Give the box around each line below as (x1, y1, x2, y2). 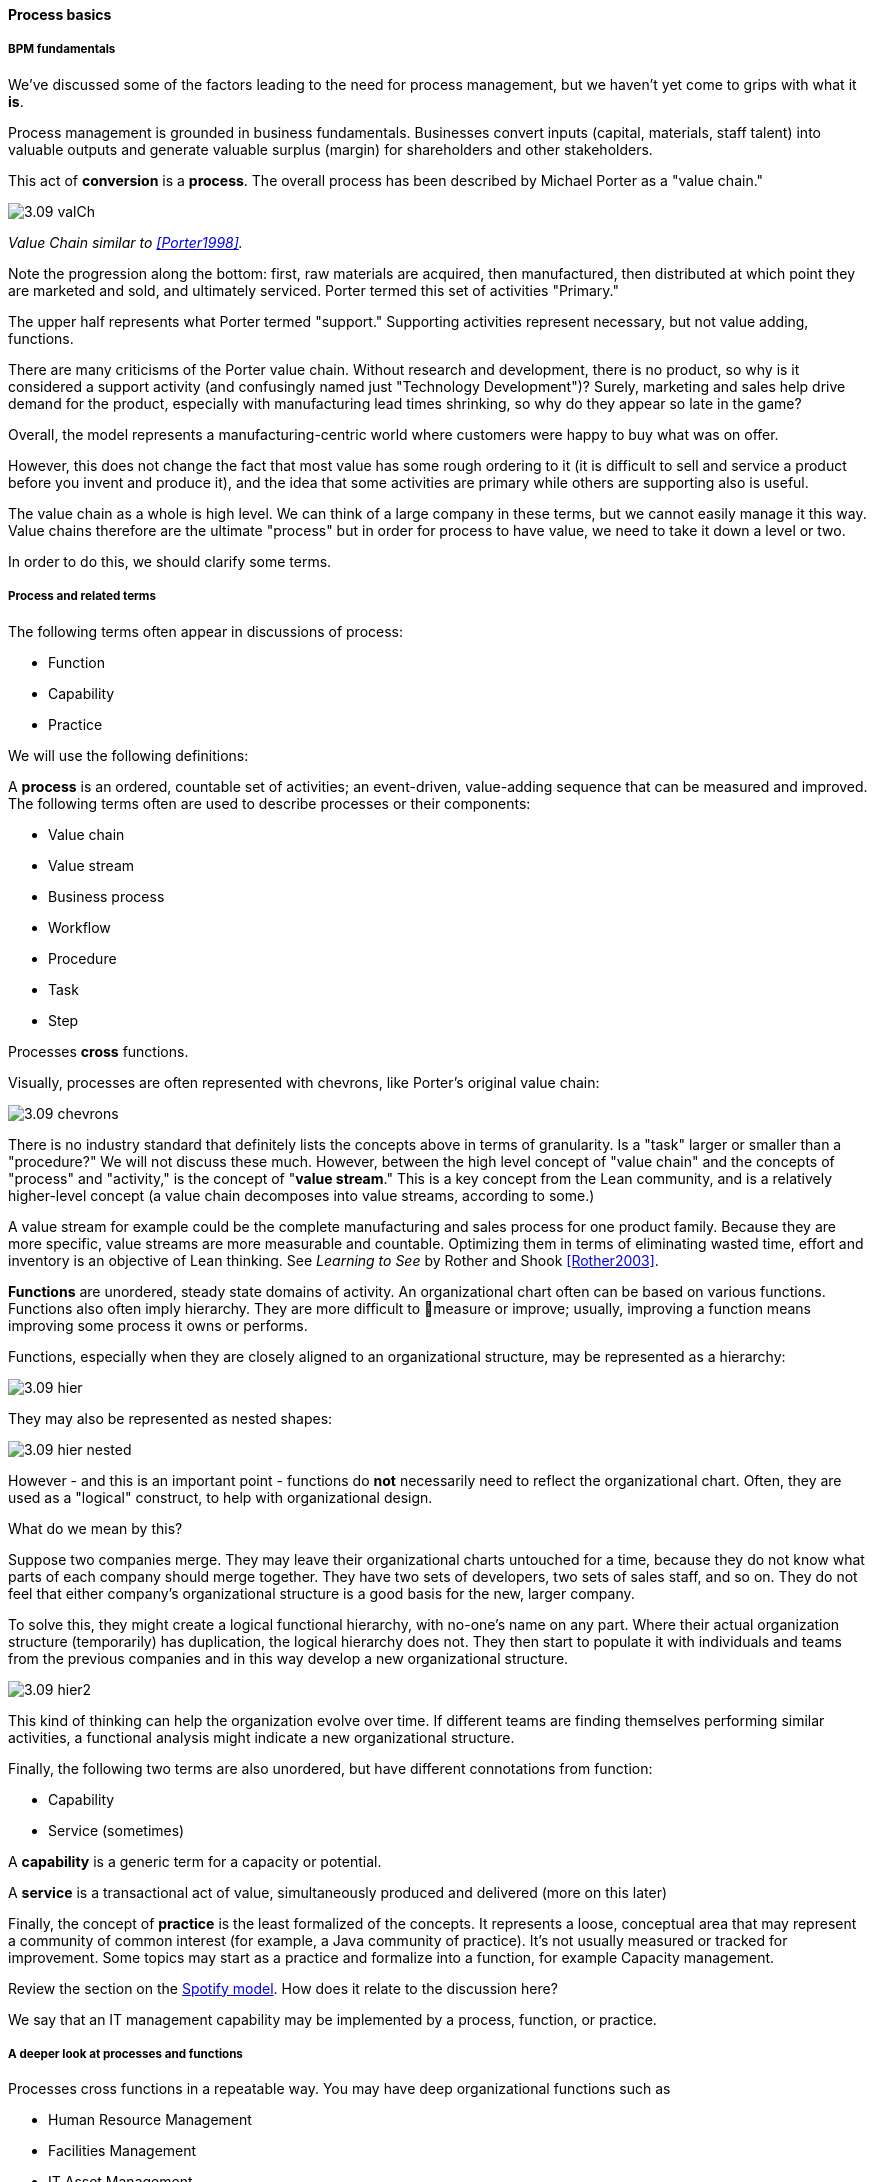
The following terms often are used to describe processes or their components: (8, 794, 531, 812)
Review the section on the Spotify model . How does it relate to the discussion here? (8, 1979, 558, 1997)
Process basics (8, 6, 112, 23)
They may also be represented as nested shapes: (8, 1409, 333, 1427)
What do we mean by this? (8, 1519, 183, 1537)
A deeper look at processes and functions (8, 2046, 243, 2061)
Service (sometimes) (48, 1821, 185, 1839)
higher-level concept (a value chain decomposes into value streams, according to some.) (8, 1186, 595, 1204)
